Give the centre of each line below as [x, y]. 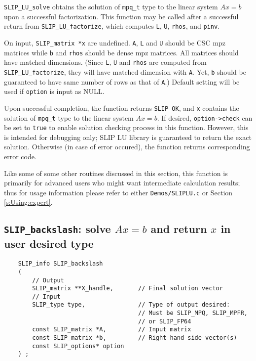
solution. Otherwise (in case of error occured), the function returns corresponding [127, 147]
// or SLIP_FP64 [165, 321]
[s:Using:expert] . [28, 202]
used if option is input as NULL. [54, 91]
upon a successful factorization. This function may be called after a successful [121, 16]
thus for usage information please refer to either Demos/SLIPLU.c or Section [118, 192]
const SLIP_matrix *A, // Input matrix [112, 330]
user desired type [49, 244]
